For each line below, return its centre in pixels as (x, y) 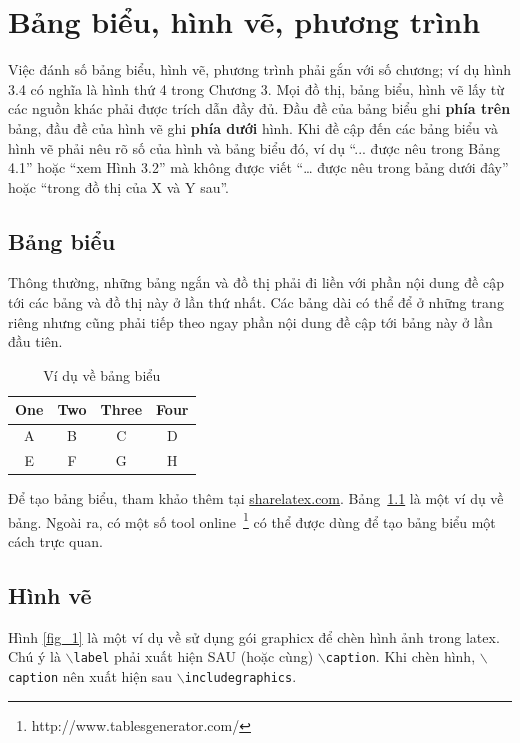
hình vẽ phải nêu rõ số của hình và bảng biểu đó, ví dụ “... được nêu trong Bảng (254, 147)
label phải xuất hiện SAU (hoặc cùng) (193, 656)
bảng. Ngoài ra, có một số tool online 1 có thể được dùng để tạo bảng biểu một (252, 520)
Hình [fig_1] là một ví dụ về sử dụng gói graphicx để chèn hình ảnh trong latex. (254, 636)
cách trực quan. (55, 541)
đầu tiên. (35, 341)
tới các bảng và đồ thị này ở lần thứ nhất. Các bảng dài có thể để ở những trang (256, 302)
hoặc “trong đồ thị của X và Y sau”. (118, 186)
